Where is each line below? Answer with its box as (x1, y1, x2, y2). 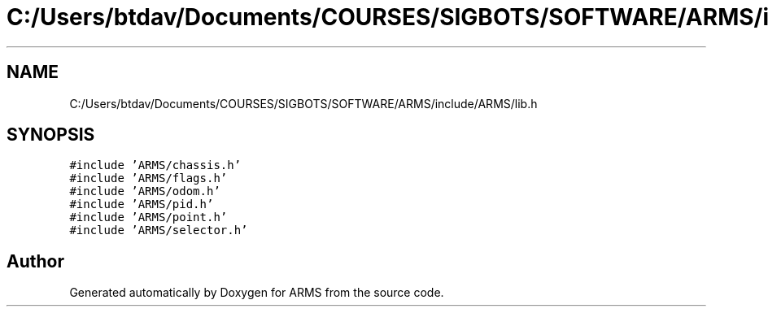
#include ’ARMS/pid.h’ (69, 198, 214, 211)
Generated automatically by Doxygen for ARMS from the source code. (69, 285, 444, 300)
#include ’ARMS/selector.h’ (69, 224, 248, 237)
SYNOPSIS (7, 124, 95, 146)
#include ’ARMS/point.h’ (69, 211, 228, 224)
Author (7, 250, 64, 272)
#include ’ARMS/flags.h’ (69, 172, 228, 185)
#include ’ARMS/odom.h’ (69, 185, 220, 198)
